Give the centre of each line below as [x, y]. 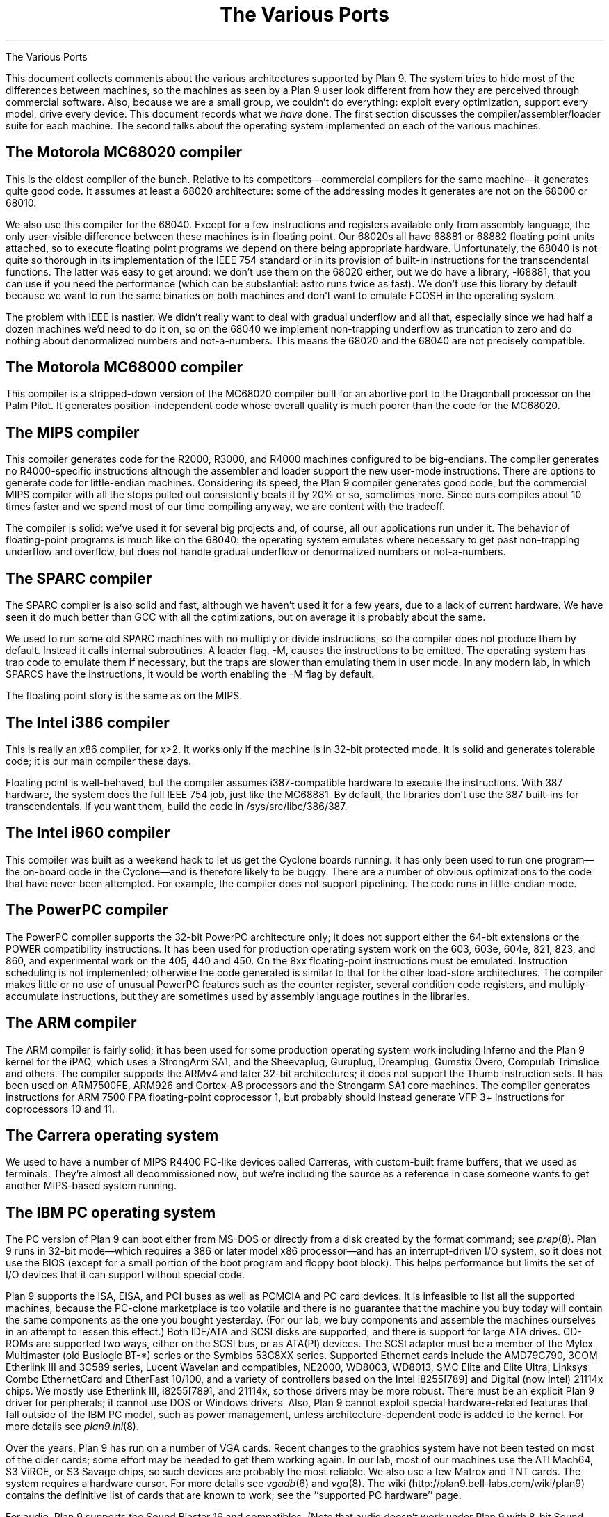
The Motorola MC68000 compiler [124, 367]
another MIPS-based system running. [91, 1186]
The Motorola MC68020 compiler [124, 152]
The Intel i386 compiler [88, 722]
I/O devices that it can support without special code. [125, 1275]
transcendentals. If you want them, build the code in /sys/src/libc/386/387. [177, 806]
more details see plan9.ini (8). [72, 1427]
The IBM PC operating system [111, 1212]
